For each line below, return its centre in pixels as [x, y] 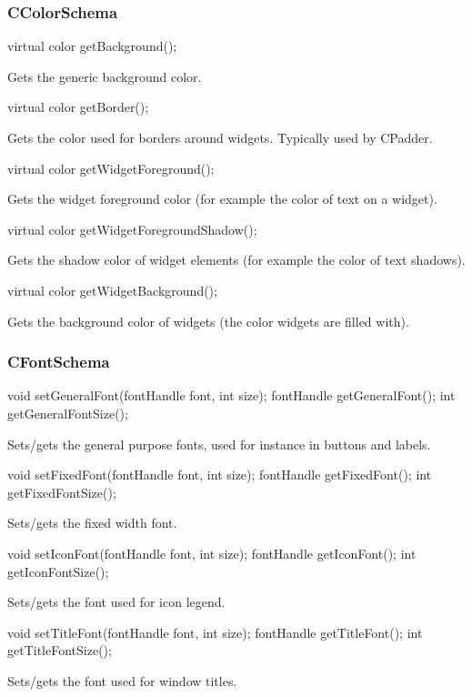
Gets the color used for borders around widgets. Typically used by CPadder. [220, 137]
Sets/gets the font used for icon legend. [116, 602]
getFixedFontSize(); [62, 492]
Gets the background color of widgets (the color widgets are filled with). [208, 321]
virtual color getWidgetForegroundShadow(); [132, 229]
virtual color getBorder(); [78, 107]
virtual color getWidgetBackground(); [112, 290]
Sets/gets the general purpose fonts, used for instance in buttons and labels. [219, 444]
